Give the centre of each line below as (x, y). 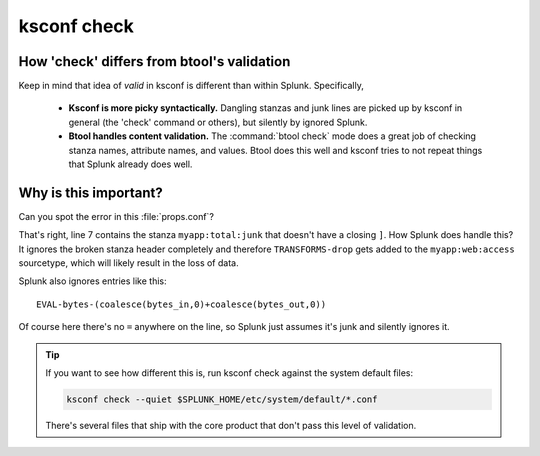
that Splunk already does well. (130, 164)
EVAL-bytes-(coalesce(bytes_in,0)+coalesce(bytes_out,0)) (181, 304)
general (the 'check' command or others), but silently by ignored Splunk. (218, 122)
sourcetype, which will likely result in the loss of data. (128, 263)
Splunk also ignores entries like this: (92, 281)
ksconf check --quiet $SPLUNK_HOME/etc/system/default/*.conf (222, 399)
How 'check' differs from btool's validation (154, 61)
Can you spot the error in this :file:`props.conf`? (116, 216)
